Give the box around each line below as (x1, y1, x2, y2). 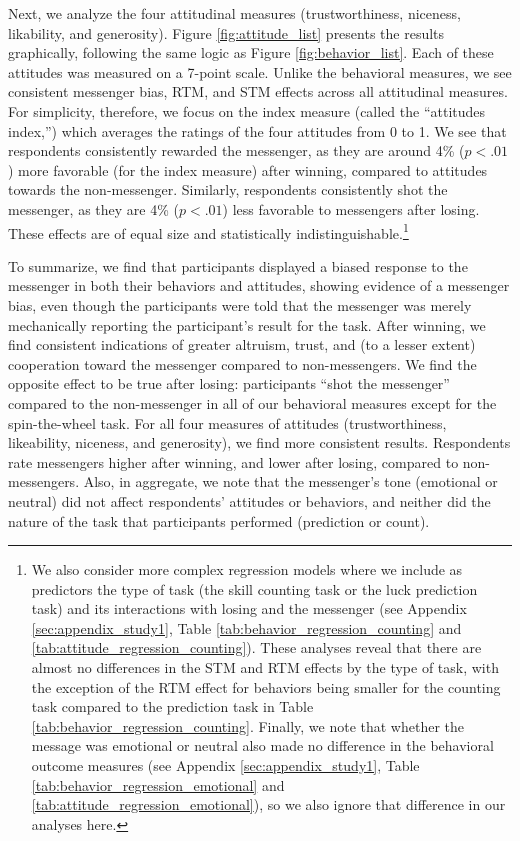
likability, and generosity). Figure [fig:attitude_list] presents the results (8, 22, 445, 43)
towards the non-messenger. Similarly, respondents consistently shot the (8, 179, 448, 200)
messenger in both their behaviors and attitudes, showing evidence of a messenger (8, 275, 510, 296)
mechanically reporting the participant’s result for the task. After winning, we (8, 314, 486, 335)
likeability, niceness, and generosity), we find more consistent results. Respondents (8, 432, 511, 453)
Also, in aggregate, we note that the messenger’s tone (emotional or (83, 471, 498, 492)
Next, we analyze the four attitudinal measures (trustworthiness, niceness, (8, 3, 461, 23)
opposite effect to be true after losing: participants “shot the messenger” (8, 373, 450, 394)
